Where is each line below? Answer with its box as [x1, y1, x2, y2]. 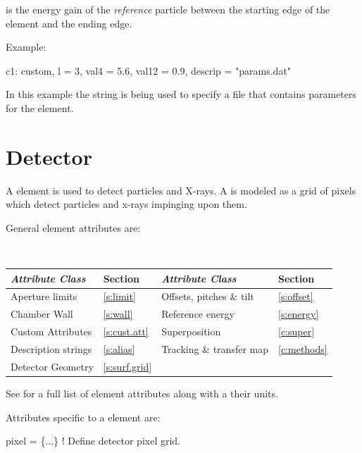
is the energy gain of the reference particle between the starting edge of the [6, 2, 330, 16]
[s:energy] [278, 306, 319, 321]
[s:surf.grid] [103, 359, 152, 373]
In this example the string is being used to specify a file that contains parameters [6, 87, 357, 101]
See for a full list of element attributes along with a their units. [6, 385, 278, 400]
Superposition [161, 324, 221, 339]
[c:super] [278, 324, 315, 339]
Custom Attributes [11, 324, 92, 339]
